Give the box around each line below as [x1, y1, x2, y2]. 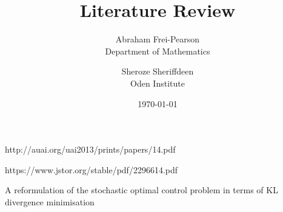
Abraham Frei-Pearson [115, 33, 200, 45]
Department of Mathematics [105, 44, 210, 57]
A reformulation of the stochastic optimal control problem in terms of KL [5, 184, 278, 196]
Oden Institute [130, 76, 185, 89]
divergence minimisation [5, 195, 95, 208]
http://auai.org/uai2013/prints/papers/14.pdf [5, 143, 176, 156]
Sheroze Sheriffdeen [121, 65, 194, 78]
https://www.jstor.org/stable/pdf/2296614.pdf [5, 163, 178, 176]
